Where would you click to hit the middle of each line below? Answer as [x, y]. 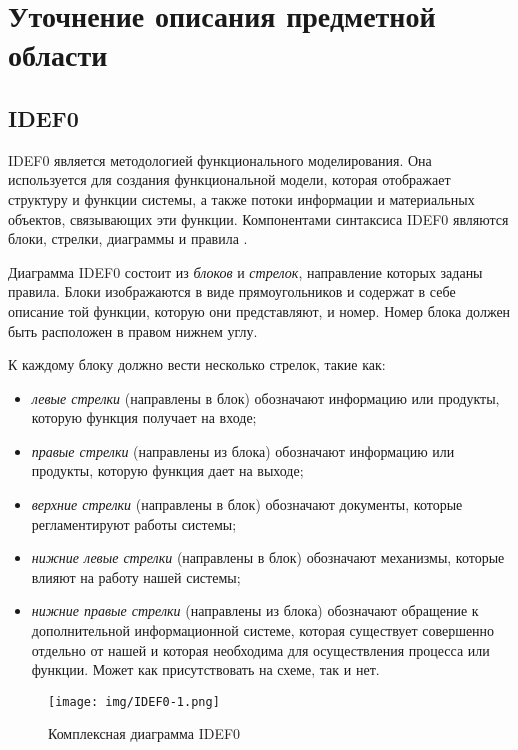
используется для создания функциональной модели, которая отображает [229, 179]
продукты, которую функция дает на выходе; [167, 470]
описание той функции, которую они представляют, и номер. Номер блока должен [259, 310]
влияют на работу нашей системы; [136, 576]
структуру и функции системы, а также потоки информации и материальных [241, 198]
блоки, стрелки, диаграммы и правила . [128, 238]
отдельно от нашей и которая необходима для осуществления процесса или [260, 649]
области [58, 54]
